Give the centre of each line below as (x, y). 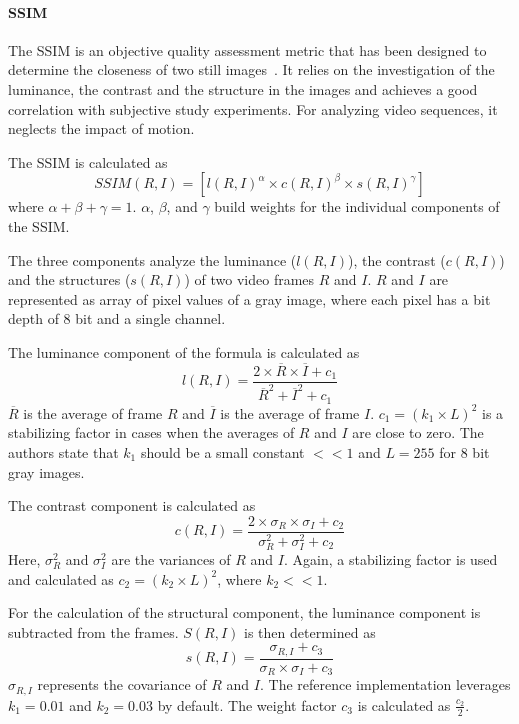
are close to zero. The (418, 432)
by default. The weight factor (247, 704)
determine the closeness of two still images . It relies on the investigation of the (251, 69)
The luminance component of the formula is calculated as (184, 351)
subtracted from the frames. (93, 631)
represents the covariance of (122, 684)
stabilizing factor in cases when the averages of (151, 432)
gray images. (46, 471)
